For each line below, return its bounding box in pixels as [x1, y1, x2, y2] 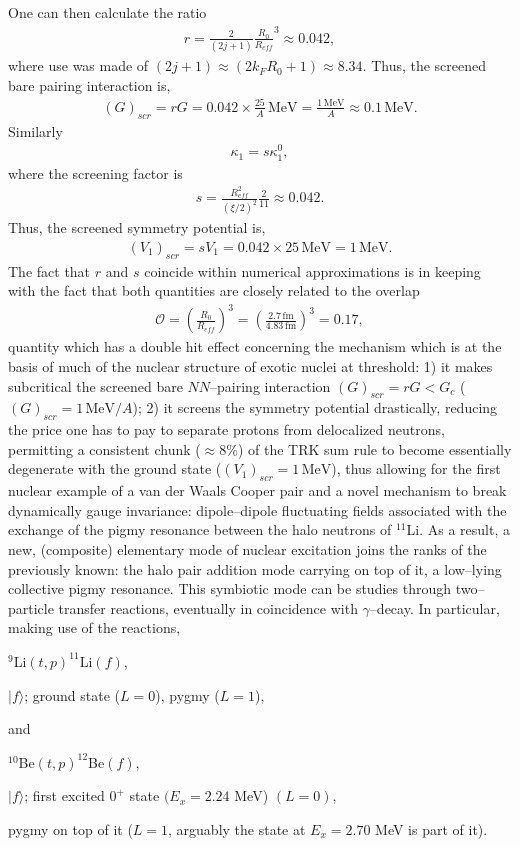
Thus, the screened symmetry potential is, [8, 217, 266, 238]
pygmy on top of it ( [8, 818, 133, 839]
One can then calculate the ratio [8, 2, 207, 22]
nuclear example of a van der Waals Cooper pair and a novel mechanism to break [8, 480, 507, 501]
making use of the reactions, [8, 617, 181, 638]
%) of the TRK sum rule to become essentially [226, 438, 512, 459]
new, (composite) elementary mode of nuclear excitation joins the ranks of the [8, 539, 487, 560]
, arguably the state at [168, 818, 306, 839]
